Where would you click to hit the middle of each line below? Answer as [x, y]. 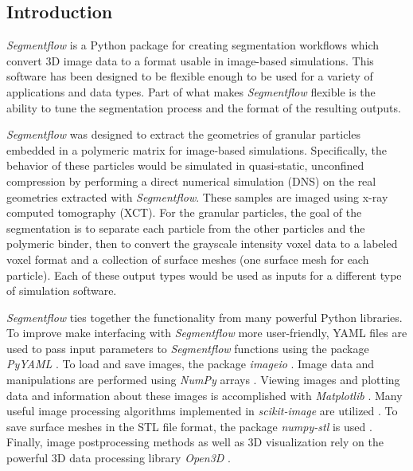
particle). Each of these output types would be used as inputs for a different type [204, 275]
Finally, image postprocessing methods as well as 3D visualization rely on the [195, 442]
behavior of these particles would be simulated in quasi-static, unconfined [185, 165]
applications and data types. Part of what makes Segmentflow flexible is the [191, 91]
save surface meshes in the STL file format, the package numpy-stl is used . [189, 426]
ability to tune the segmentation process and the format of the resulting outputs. [204, 107]
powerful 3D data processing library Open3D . [119, 458]
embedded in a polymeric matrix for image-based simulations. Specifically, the [197, 149]
